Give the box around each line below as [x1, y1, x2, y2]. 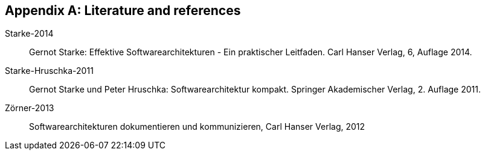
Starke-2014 [5, 28, 54, 39]
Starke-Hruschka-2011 [5, 65, 94, 76]
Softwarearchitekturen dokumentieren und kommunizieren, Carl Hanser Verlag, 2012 [29, 121, 365, 132]
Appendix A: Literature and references [5, 3, 241, 18]
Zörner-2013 [5, 103, 54, 114]
